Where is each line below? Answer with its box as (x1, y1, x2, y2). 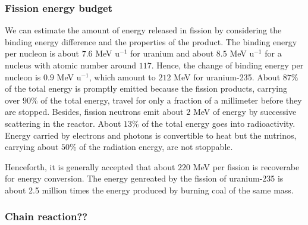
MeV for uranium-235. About (174, 70, 281, 83)
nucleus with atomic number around (5, 59, 137, 71)
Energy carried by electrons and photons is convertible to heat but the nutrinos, (5, 129, 297, 141)
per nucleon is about (5, 47, 79, 60)
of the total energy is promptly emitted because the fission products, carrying (5, 82, 288, 95)
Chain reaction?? (5, 209, 88, 224)
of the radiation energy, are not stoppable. (79, 140, 233, 153)
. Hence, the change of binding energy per (151, 59, 304, 71)
